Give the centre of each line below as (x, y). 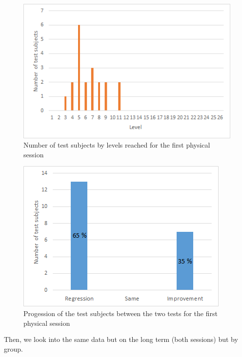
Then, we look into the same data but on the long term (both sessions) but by (121, 339)
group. (13, 348)
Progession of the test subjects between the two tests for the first (121, 313)
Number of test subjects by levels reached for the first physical (117, 145)
